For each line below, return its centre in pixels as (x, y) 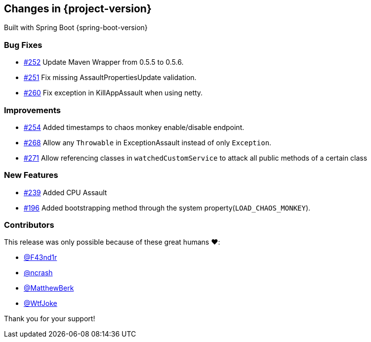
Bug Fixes (23, 45)
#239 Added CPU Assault (65, 192)
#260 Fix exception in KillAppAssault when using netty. (113, 93)
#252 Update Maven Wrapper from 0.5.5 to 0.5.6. (104, 62)
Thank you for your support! (50, 319)
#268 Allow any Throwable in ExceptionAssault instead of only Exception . (148, 142)
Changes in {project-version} (78, 9)
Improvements (32, 110)
